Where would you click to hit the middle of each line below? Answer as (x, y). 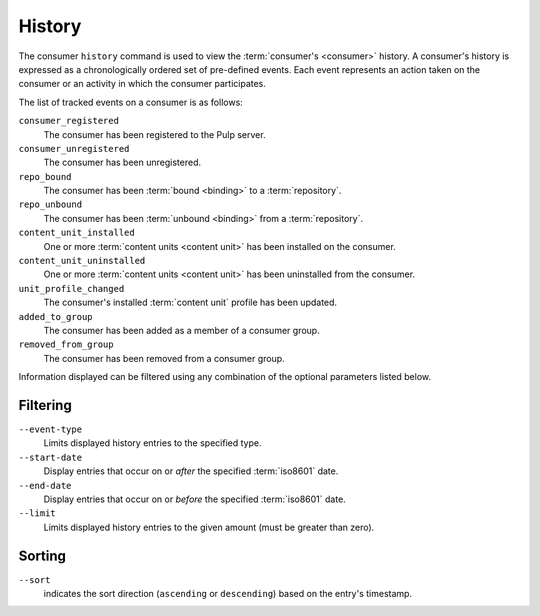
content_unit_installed (76, 233)
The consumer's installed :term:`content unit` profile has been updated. (190, 302)
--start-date (50, 457)
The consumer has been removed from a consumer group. (164, 358)
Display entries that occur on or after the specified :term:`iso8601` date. (191, 471)
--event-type (50, 429)
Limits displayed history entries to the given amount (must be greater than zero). (209, 527)
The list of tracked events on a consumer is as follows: (131, 102)
